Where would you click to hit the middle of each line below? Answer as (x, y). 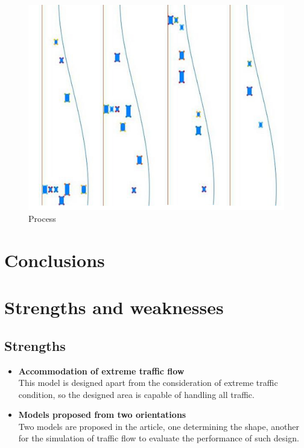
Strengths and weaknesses (114, 307)
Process (42, 218)
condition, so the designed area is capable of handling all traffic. (136, 394)
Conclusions (55, 260)
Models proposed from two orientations (102, 415)
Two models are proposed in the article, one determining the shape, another (159, 426)
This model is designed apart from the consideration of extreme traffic (148, 383)
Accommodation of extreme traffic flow (101, 371)
